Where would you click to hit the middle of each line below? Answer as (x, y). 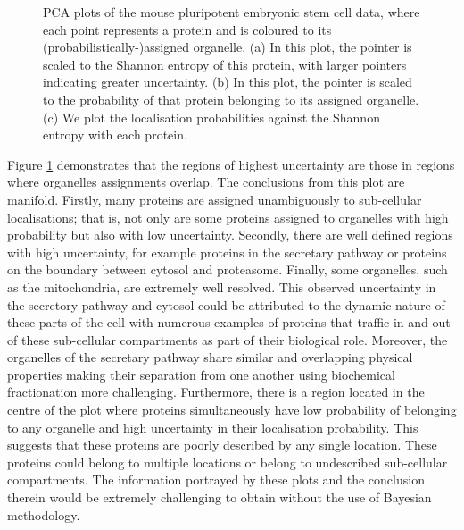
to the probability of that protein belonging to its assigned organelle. (231, 99)
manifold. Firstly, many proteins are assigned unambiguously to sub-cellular (215, 199)
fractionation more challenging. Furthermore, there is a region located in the (216, 392)
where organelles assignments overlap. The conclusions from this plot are (206, 182)
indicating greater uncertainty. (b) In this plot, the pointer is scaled (228, 82)
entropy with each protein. (115, 135)
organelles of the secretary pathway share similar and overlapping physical (210, 357)
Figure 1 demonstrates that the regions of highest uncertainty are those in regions (231, 164)
